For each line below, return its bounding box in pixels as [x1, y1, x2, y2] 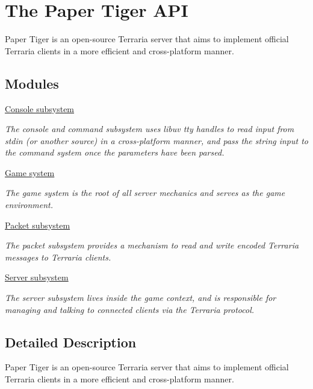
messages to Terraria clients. [5, 250, 111, 263]
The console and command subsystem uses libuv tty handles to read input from [5, 122, 294, 135]
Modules [5, 74, 59, 92]
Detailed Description [5, 332, 137, 351]
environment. [5, 198, 53, 211]
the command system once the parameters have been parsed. [5, 146, 225, 159]
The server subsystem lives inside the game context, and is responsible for [5, 291, 276, 304]
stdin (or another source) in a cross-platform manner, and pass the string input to [5, 134, 308, 147]
